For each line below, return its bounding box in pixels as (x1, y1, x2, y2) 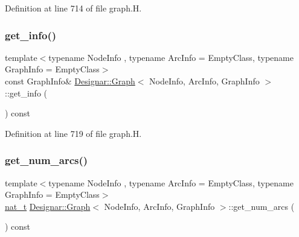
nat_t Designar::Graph (5, 200, 91, 212)
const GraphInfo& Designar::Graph (5, 75, 135, 87)
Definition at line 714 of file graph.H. (5, 2, 142, 14)
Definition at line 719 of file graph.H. (5, 127, 142, 139)
